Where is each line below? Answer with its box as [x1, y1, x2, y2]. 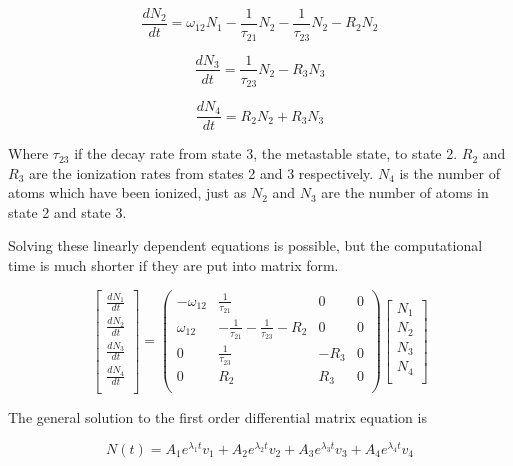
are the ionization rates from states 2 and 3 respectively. [28, 162, 374, 183]
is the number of [399, 162, 500, 183]
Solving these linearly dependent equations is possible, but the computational [8, 235, 483, 256]
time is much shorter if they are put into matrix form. [8, 255, 339, 276]
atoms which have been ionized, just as [8, 182, 247, 203]
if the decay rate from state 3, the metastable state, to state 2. [74, 143, 458, 164]
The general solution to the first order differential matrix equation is [8, 407, 427, 427]
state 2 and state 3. [8, 201, 127, 222]
